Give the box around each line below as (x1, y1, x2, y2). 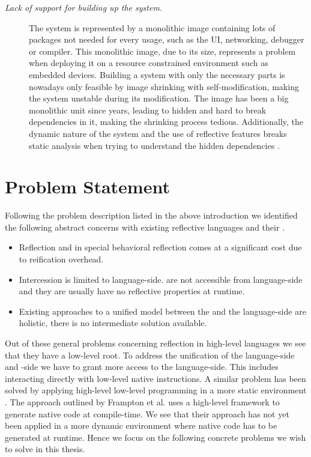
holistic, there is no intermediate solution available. (19, 316, 207, 329)
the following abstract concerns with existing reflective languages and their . (5, 220, 285, 233)
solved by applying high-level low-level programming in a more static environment (5, 384, 307, 396)
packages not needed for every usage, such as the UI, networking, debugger (29, 33, 304, 46)
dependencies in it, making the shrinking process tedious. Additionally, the (29, 115, 304, 128)
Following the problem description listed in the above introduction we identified (5, 209, 298, 222)
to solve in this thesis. (5, 443, 85, 455)
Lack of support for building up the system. (5, 1, 163, 13)
